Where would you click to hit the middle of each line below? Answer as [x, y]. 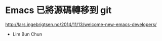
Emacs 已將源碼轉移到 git [58, 10]
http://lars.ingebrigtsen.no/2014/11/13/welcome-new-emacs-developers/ [81, 24]
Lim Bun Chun [27, 34]
